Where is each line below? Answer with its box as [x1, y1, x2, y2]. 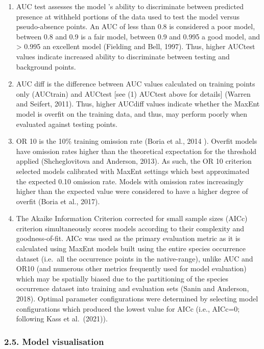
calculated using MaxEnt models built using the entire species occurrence [16, 243, 246, 254]
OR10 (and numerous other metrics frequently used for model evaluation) [16, 263, 247, 274]
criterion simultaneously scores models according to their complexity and [16, 223, 245, 233]
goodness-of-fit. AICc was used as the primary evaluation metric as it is [16, 233, 241, 244]
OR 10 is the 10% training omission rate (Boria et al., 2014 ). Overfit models [16, 136, 257, 146]
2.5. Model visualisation [4, 335, 104, 347]
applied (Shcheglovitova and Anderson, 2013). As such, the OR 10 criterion [16, 156, 252, 166]
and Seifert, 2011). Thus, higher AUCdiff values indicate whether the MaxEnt [16, 98, 260, 109]
